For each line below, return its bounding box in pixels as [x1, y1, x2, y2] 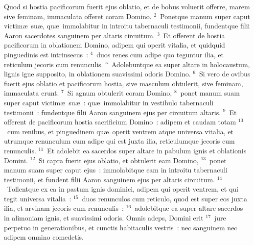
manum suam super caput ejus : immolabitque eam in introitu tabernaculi [4, 165, 228, 175]
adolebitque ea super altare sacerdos [135, 203, 243, 213]
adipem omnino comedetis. [4, 232, 84, 242]
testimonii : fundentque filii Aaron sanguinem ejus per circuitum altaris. [4, 107, 221, 117]
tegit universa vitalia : [4, 193, 71, 203]
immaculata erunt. [4, 88, 59, 98]
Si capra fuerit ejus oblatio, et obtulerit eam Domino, [39, 155, 199, 165]
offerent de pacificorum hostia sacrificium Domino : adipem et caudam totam [4, 117, 236, 127]
